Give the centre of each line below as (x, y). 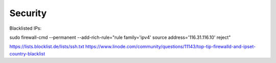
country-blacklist (27, 53)
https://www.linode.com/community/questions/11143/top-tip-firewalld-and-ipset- (170, 47)
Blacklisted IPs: (26, 28)
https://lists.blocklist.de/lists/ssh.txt (47, 47)
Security (28, 13)
